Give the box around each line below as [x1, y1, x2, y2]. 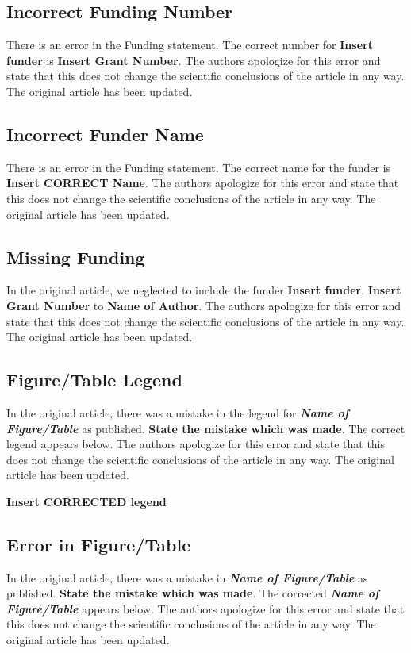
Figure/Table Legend [6, 367, 182, 392]
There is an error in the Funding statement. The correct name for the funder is [6, 159, 391, 175]
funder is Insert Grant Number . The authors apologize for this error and [6, 52, 381, 68]
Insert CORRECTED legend [6, 493, 167, 509]
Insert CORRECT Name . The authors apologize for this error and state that [6, 175, 399, 191]
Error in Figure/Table [6, 532, 191, 556]
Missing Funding [6, 244, 145, 269]
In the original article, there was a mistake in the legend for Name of [6, 404, 349, 421]
